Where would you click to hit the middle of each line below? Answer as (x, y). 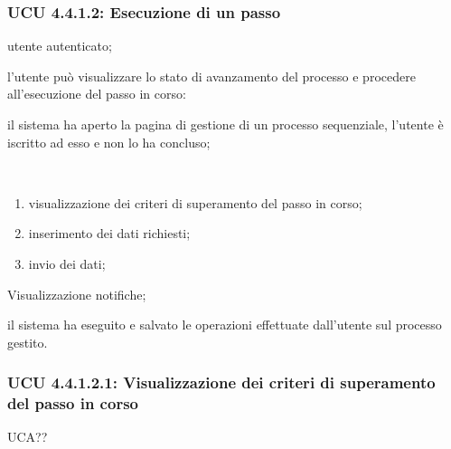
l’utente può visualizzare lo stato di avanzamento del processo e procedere (211, 76)
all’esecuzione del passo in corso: (97, 94)
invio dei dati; (67, 263)
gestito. (28, 342)
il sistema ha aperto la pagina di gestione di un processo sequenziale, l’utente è (225, 124)
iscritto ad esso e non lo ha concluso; (109, 142)
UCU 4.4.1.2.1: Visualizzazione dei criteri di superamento (221, 382)
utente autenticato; (60, 46)
